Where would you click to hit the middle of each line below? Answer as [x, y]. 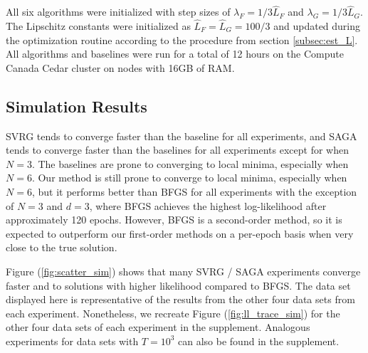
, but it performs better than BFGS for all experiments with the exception [194, 191]
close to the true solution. [62, 247]
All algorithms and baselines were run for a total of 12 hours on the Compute [175, 54]
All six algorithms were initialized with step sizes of [118, 12]
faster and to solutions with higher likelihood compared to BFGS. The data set [178, 285]
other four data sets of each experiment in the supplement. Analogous [158, 327]
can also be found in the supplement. [259, 341]
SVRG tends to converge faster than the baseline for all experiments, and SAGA [182, 136]
